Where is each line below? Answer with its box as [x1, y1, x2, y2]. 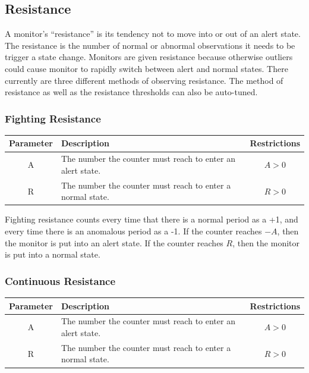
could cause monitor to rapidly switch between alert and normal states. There [5, 62, 288, 74]
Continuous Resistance [5, 273, 116, 288]
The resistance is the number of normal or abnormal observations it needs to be [5, 39, 295, 51]
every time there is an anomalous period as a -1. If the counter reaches [5, 225, 262, 237]
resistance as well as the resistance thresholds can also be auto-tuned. [5, 86, 258, 98]
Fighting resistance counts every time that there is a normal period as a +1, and [5, 213, 298, 225]
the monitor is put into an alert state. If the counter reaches [5, 236, 223, 249]
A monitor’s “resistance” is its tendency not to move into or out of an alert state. [5, 27, 301, 40]
